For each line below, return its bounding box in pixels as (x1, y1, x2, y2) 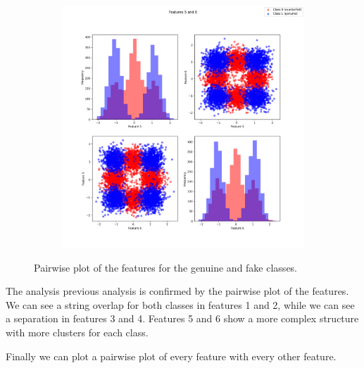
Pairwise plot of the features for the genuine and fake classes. (34, 260, 298, 274)
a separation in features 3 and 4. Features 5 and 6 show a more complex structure (6, 311, 359, 326)
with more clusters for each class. (6, 324, 149, 339)
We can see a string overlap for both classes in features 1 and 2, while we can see (6, 297, 355, 312)
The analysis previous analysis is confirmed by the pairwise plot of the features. (6, 284, 349, 298)
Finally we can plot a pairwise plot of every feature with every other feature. (6, 348, 337, 363)
